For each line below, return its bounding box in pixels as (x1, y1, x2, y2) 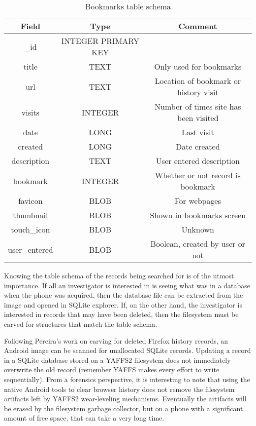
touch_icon (11, 224, 50, 235)
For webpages (174, 195, 221, 206)
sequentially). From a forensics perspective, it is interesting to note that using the (4, 374, 250, 384)
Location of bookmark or (155, 75, 241, 86)
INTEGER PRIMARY (61, 35, 139, 46)
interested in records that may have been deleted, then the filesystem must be (4, 309, 239, 319)
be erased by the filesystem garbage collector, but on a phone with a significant (4, 403, 243, 413)
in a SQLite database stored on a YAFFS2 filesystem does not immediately (4, 354, 231, 365)
